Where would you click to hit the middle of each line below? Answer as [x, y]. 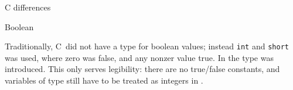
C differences [28, 7]
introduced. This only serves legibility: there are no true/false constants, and [142, 69]
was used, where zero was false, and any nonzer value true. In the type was [139, 57]
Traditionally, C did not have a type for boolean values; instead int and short [147, 46]
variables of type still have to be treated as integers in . [104, 80]
